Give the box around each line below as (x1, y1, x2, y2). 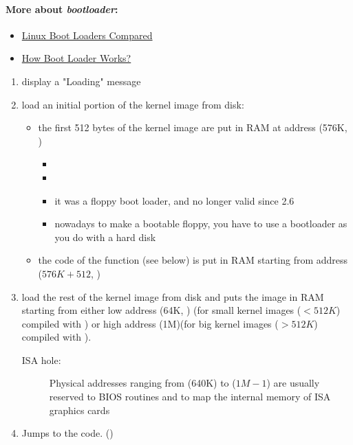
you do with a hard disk (54, 229, 156, 244)
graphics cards (49, 402, 110, 417)
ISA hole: (21, 352, 61, 367)
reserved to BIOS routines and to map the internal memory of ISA (49, 389, 331, 404)
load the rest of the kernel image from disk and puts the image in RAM (21, 289, 324, 304)
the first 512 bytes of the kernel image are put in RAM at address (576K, (38, 120, 347, 135)
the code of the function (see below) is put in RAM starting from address (38, 253, 348, 267)
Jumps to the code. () (21, 426, 114, 440)
